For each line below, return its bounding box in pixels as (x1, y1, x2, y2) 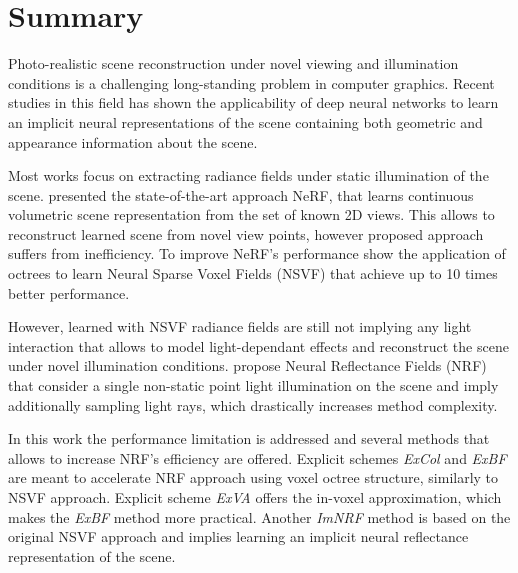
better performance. (8, 282, 130, 303)
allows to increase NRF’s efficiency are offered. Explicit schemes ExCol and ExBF (8, 447, 507, 468)
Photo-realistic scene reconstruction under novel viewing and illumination (8, 53, 459, 74)
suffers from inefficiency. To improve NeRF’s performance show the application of (8, 243, 506, 264)
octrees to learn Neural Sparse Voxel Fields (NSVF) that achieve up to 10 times (8, 263, 498, 284)
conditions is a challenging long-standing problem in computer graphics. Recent (8, 72, 495, 93)
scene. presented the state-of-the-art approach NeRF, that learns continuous (8, 184, 474, 205)
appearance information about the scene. (8, 131, 258, 152)
